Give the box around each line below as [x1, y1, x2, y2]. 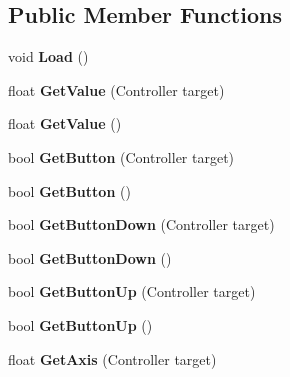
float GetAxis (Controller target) [8, 348, 217, 369]
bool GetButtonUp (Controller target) [8, 281, 256, 302]
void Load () [8, 46, 89, 67]
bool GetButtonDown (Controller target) [8, 214, 275, 235]
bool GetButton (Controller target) [8, 146, 235, 167]
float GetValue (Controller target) [8, 79, 225, 100]
